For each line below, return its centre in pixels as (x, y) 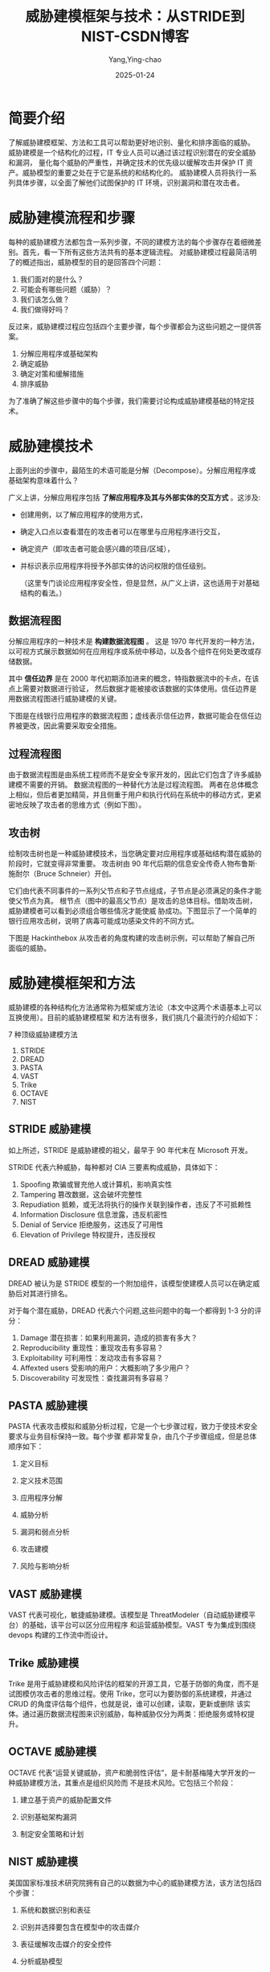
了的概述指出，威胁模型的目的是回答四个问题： (86, 261)
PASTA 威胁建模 (48, 1405)
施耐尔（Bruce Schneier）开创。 (62, 873)
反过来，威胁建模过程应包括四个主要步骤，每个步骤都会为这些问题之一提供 (131, 326)
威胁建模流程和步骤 (72, 218)
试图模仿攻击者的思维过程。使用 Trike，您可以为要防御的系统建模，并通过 (130, 1694)
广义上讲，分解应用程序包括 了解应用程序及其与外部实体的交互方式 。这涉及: (135, 497)
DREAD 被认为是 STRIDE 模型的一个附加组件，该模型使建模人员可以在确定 (131, 1283)
